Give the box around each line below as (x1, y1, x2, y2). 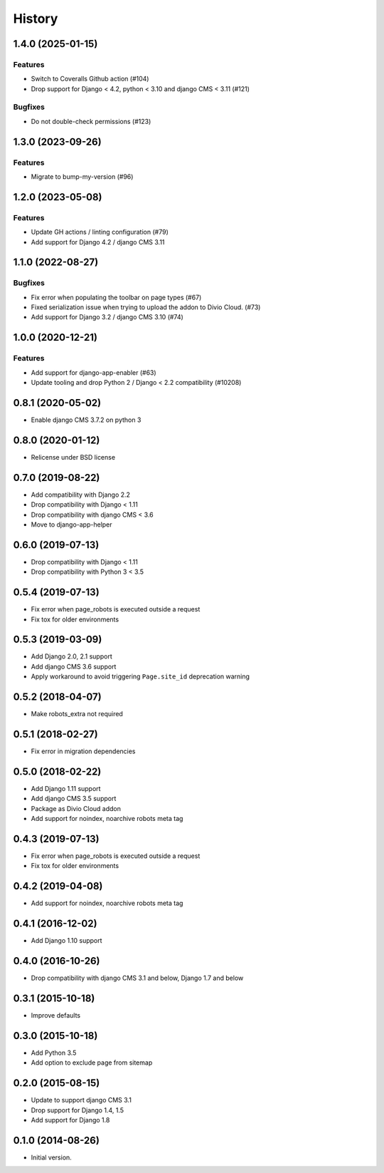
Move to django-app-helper (31, 520, 113, 529)
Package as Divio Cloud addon (31, 804, 121, 812)
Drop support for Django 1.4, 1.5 (31, 1105, 124, 1115)
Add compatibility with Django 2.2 (31, 490, 131, 499)
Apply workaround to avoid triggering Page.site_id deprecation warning (31, 672, 250, 681)
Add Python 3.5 (31, 1048, 77, 1057)
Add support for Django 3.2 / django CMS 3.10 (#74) (31, 313, 184, 321)
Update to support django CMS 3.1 (31, 1096, 132, 1105)
